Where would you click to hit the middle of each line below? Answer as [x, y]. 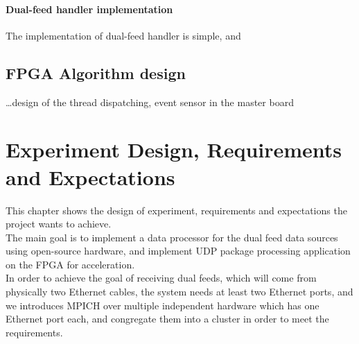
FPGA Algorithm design [96, 72]
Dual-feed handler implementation [89, 9]
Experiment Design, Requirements [174, 149]
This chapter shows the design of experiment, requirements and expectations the [176, 210]
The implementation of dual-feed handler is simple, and [123, 35]
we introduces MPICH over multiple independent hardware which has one [163, 305]
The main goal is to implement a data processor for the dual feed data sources [172, 237]
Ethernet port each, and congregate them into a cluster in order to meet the [167, 319]
